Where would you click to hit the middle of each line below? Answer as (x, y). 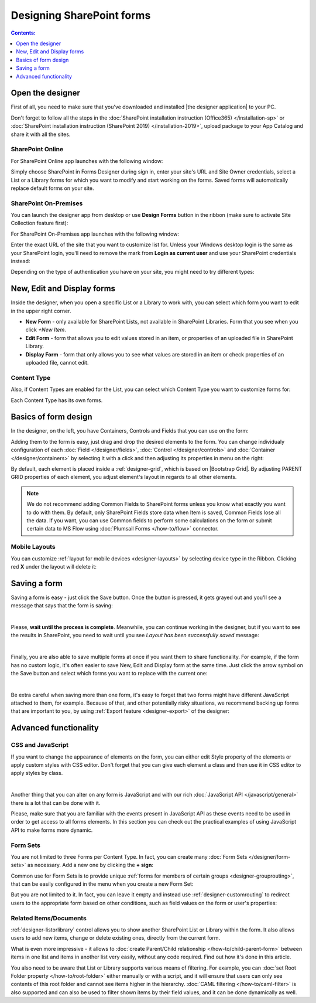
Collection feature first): (39, 223)
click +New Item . (46, 330)
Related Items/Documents (49, 918)
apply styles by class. (37, 773)
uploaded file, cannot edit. (57, 363)
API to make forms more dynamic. (52, 830)
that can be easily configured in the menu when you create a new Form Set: (102, 884)
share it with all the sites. (41, 134)
